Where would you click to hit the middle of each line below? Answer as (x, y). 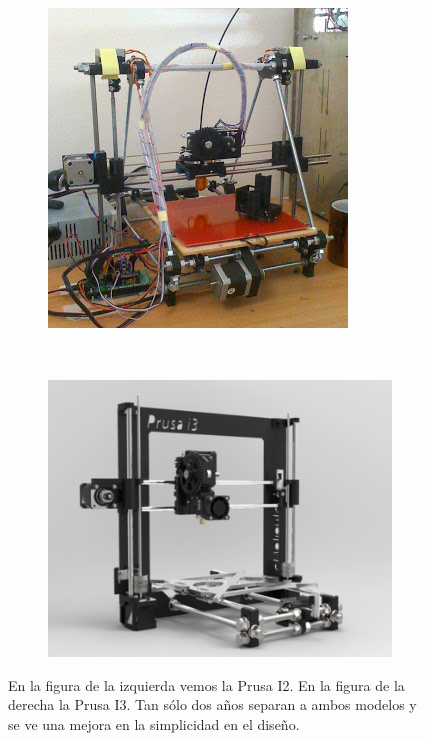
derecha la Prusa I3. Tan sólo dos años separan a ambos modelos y (212, 704)
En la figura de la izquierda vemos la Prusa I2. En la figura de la (206, 684)
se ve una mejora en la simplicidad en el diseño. (154, 723)
